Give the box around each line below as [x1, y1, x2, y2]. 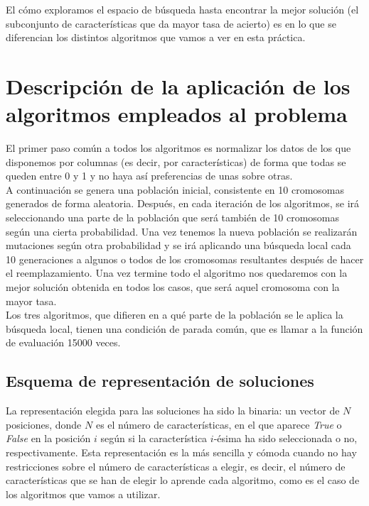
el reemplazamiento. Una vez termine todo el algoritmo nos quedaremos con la [6, 265, 348, 280]
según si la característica [100, 431, 208, 446]
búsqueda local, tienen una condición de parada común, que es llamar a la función [6, 321, 363, 336]
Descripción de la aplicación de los [6, 71, 351, 100]
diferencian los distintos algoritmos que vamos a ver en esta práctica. [6, 30, 306, 45]
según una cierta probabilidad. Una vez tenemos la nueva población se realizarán [6, 224, 358, 238]
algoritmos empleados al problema [6, 99, 348, 128]
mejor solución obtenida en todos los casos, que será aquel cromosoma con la [6, 280, 340, 295]
